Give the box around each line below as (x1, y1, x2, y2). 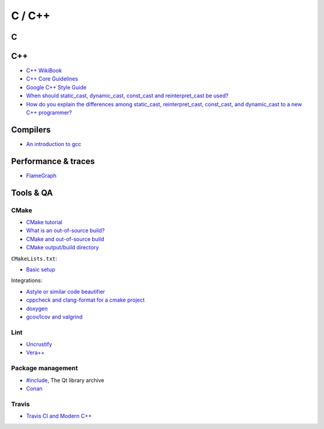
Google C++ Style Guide (26, 84, 87, 91)
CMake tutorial (26, 219, 62, 225)
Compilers (11, 124, 51, 135)
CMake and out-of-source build (26, 235, 104, 243)
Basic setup (26, 266, 55, 273)
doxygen (26, 305, 48, 312)
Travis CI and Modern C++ (26, 412, 92, 420)
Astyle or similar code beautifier (26, 288, 105, 295)
